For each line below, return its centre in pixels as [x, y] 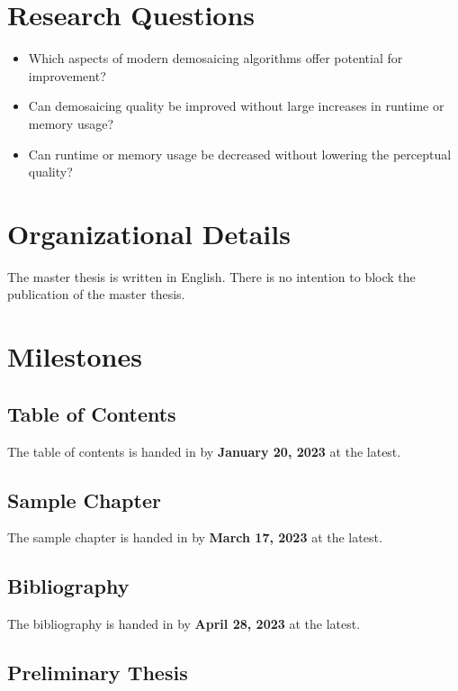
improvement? [67, 75]
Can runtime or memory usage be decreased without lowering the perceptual [240, 154]
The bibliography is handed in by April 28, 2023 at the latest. [184, 624]
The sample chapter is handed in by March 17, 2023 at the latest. [195, 537]
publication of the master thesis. [96, 294]
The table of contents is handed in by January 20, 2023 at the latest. [204, 451]
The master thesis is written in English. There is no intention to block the [211, 276]
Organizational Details [149, 233]
